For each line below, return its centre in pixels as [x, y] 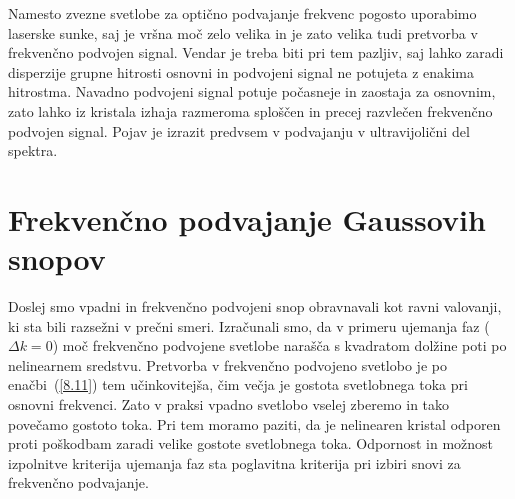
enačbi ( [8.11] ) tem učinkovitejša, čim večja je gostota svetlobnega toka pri [238, 384]
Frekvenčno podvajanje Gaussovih [247, 218]
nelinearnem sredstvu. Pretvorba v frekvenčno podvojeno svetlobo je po [227, 364]
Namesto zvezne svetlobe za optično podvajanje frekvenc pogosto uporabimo [242, 13]
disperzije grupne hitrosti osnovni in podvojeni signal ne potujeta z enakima [241, 71]
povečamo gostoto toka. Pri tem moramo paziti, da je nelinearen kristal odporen [254, 423]
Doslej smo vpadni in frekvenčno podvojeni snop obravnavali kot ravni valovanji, [255, 306]
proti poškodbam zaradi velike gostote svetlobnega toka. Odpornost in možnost [251, 443]
